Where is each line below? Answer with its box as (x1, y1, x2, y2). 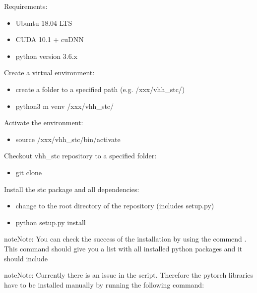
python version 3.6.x (15, 50, 77, 61)
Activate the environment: (4, 117, 83, 128)
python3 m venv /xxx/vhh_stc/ (15, 100, 114, 111)
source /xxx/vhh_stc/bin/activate (15, 134, 121, 144)
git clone (15, 167, 42, 177)
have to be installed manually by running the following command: (4, 279, 204, 290)
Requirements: (4, 1, 48, 11)
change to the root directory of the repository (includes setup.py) (15, 200, 214, 211)
